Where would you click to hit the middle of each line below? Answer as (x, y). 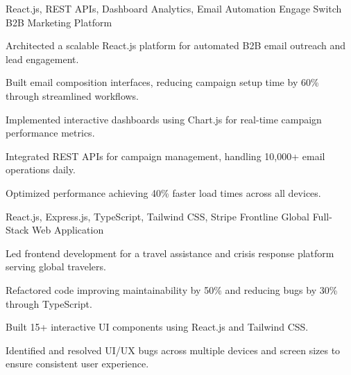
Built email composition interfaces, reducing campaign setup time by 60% (162, 82)
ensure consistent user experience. (77, 364)
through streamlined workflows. (72, 95)
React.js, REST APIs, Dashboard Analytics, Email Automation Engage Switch (174, 8)
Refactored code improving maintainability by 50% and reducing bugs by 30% (172, 289)
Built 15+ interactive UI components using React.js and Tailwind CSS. (157, 327)
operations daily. (41, 169)
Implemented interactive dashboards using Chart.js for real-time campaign (164, 119)
